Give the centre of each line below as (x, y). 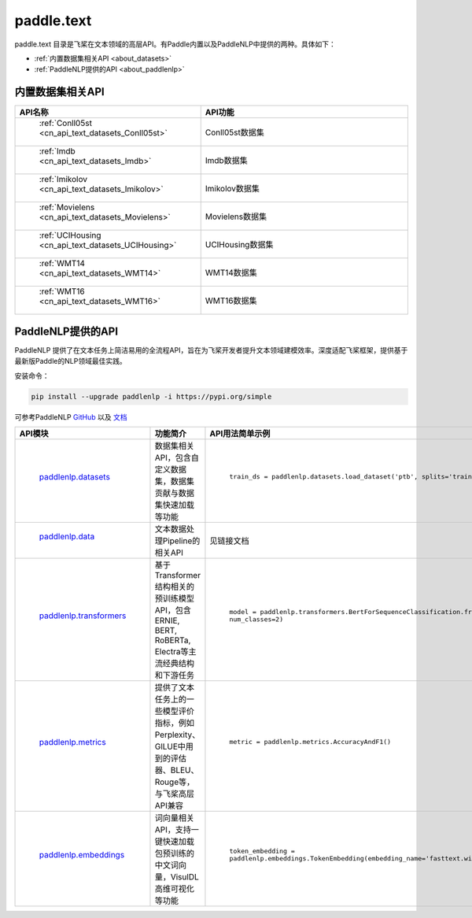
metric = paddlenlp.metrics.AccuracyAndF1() (310, 742)
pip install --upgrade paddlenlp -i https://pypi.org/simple (151, 396)
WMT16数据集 (231, 301)
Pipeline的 (181, 541)
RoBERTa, (173, 640)
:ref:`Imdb (57, 151)
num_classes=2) (256, 619)
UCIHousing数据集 (239, 245)
